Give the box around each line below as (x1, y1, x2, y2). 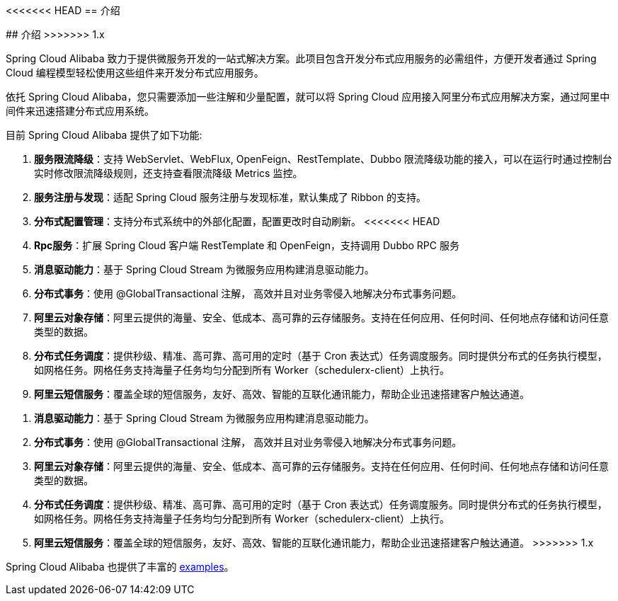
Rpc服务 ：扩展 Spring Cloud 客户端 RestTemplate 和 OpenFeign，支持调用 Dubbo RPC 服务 (34, 239, 459, 251)
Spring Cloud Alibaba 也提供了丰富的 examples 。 (6, 561, 234, 573)
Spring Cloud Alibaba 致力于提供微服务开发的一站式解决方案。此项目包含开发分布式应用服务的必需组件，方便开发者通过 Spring (6, 52, 597, 64)
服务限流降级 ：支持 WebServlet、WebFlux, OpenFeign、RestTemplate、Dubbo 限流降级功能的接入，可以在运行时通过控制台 (34, 153, 612, 165)
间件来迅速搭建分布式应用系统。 (6, 105, 154, 117)
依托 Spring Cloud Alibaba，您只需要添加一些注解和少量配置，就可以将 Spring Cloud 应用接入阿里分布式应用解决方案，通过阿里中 (6, 91, 610, 103)
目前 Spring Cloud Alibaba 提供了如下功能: (6, 129, 202, 141)
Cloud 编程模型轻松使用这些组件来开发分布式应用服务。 (6, 67, 264, 79)
